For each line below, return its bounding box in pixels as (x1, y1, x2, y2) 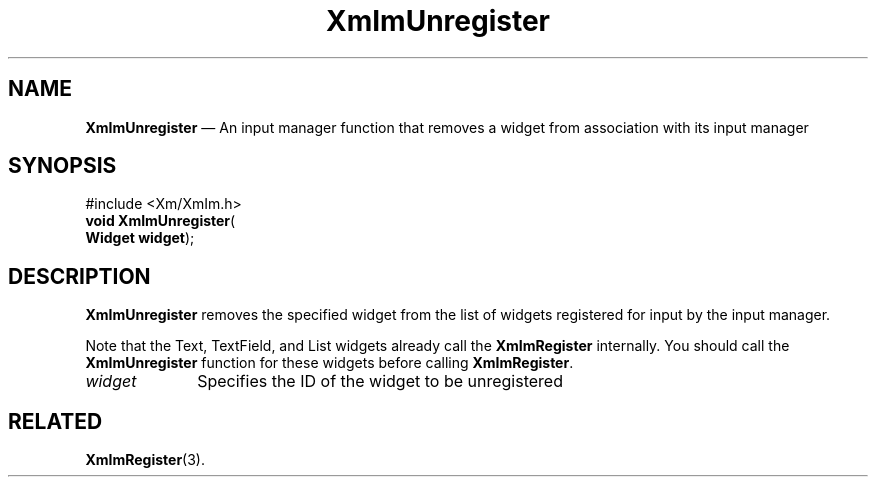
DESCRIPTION (8, 263, 151, 289)
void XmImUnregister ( (85, 212, 236, 230)
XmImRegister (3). (85, 451, 205, 469)
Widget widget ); (85, 229, 195, 247)
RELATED (8, 408, 103, 434)
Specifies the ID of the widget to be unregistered (197, 371, 563, 392)
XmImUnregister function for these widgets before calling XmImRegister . (85, 354, 574, 372)
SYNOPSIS (8, 153, 117, 179)
